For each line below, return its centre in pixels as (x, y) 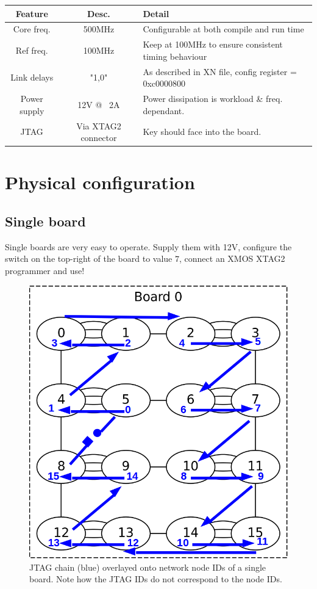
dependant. (164, 110)
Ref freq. (32, 50)
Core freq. (32, 29)
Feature (32, 13)
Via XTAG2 (99, 125)
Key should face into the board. (202, 132)
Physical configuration (100, 182)
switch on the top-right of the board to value (89, 258)
